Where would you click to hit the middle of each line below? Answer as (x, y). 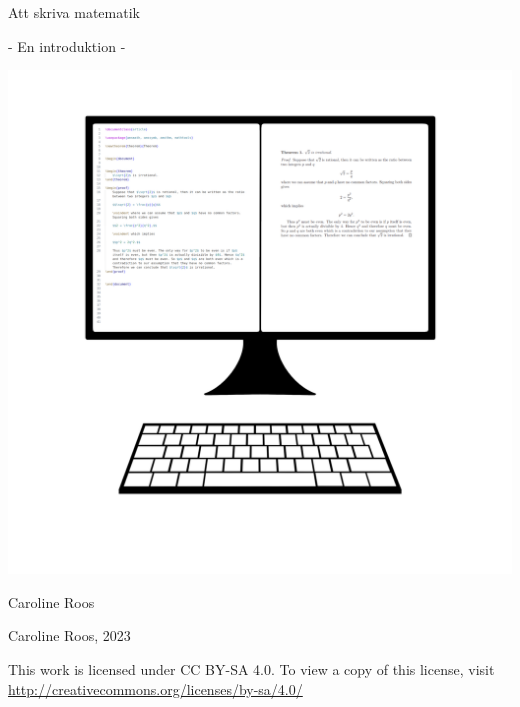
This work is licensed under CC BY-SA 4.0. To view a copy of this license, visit (251, 668)
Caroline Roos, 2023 (69, 635)
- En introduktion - (67, 45)
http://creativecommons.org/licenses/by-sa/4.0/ (155, 688)
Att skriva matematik (74, 12)
